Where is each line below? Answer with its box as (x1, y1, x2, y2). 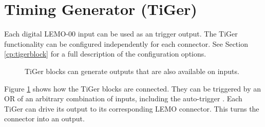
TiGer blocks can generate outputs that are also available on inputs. (25, 65, 239, 76)
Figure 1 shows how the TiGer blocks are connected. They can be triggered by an (4, 83, 261, 94)
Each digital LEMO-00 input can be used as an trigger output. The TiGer (4, 28, 238, 39)
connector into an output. (4, 113, 85, 124)
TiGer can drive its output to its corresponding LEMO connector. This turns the (4, 103, 259, 114)
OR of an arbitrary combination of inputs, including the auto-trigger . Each (4, 93, 242, 104)
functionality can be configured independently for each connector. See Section (4, 38, 248, 49)
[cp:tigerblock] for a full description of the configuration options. (4, 48, 206, 59)
